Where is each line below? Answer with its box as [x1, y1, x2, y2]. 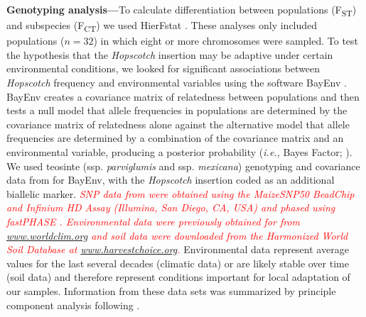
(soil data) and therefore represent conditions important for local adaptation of [6, 269, 350, 284]
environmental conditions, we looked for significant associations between [6, 61, 321, 76]
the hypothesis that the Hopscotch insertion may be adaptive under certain [6, 47, 333, 62]
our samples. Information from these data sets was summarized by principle [6, 283, 336, 298]
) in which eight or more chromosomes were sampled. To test [93, 33, 359, 48]
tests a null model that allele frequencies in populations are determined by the [6, 103, 348, 118]
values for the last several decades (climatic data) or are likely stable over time [6, 255, 349, 270]
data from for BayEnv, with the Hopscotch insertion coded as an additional [6, 172, 335, 187]
